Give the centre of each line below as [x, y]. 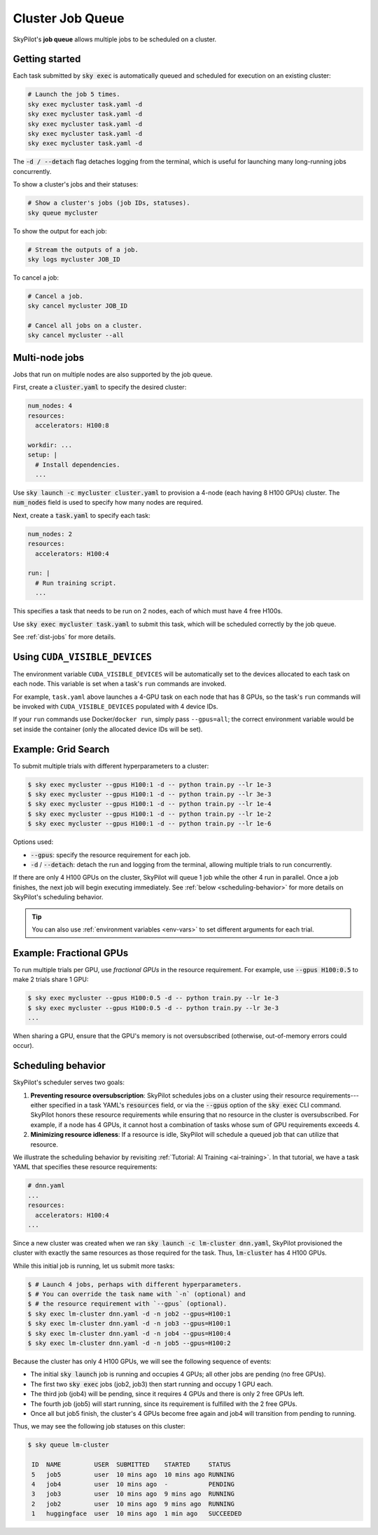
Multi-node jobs [49, 357]
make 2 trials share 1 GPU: [51, 980]
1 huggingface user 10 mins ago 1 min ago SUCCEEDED [137, 1514]
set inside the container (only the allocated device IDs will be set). [108, 729]
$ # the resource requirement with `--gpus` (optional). [127, 1304]
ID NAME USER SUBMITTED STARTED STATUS [131, 1465]
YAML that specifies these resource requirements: [85, 1167]
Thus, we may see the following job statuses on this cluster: [99, 1426]
